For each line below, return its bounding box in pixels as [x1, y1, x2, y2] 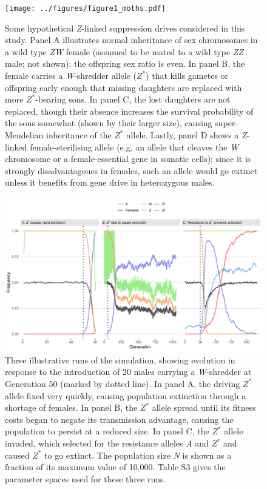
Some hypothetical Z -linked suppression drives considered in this [5, 21, 245, 34]
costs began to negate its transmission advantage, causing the [5, 413, 234, 425]
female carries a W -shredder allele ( [5, 69, 137, 82]
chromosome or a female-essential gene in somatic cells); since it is [5, 152, 251, 165]
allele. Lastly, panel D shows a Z [126, 129, 247, 141]
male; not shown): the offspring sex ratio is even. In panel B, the [5, 57, 245, 70]
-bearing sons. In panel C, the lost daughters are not [35, 93, 231, 106]
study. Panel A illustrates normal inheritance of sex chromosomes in [5, 33, 258, 46]
